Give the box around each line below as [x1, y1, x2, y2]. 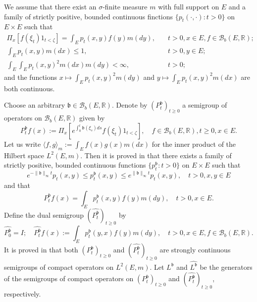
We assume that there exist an [4, 1, 97, 11]
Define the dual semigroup [4, 209, 84, 220]
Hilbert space [4, 150, 45, 160]
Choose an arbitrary [4, 100, 65, 110]
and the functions [4, 71, 57, 82]
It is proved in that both [4, 244, 78, 255]
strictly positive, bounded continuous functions [4, 160, 146, 170]
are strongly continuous [159, 244, 231, 255]
